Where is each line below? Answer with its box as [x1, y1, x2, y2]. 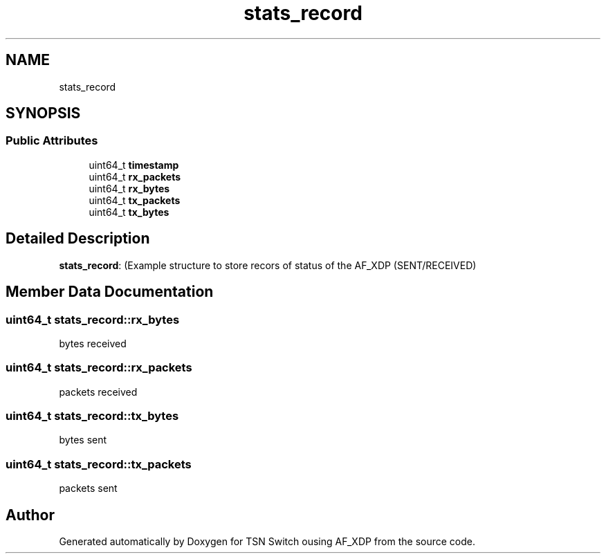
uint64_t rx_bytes [89, 182, 170, 194]
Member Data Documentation [6, 283, 214, 301]
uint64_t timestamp [89, 158, 179, 171]
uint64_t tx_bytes [89, 205, 169, 218]
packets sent [59, 482, 118, 495]
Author [6, 506, 55, 524]
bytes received [59, 337, 127, 349]
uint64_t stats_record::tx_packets [6, 457, 192, 471]
